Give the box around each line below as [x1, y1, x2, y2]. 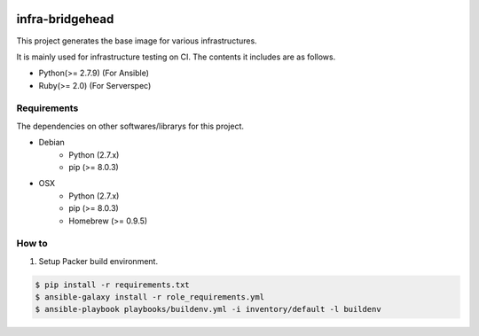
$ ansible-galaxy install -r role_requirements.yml [35, 293, 265, 302]
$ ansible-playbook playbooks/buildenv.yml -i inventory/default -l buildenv [35, 304, 381, 315]
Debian [38, 137, 66, 148]
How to [16, 238, 48, 250]
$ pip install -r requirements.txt [35, 279, 190, 290]
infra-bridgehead [16, 12, 114, 27]
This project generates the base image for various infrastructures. [16, 35, 257, 46]
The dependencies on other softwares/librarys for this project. [16, 121, 244, 131]
